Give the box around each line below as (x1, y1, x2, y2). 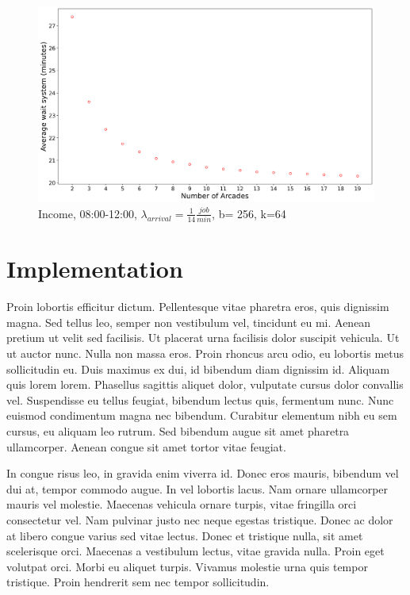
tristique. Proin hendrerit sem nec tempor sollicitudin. (6, 574, 270, 590)
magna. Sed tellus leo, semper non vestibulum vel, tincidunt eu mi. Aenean (6, 313, 371, 330)
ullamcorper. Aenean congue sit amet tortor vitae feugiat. (6, 438, 286, 455)
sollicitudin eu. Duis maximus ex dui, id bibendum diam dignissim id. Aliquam (6, 360, 390, 377)
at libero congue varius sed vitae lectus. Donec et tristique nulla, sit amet (6, 527, 363, 543)
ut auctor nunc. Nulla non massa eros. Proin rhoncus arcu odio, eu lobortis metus (6, 345, 404, 361)
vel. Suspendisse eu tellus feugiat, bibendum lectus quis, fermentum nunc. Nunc (6, 391, 394, 408)
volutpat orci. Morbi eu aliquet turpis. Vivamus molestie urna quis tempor (6, 558, 368, 574)
